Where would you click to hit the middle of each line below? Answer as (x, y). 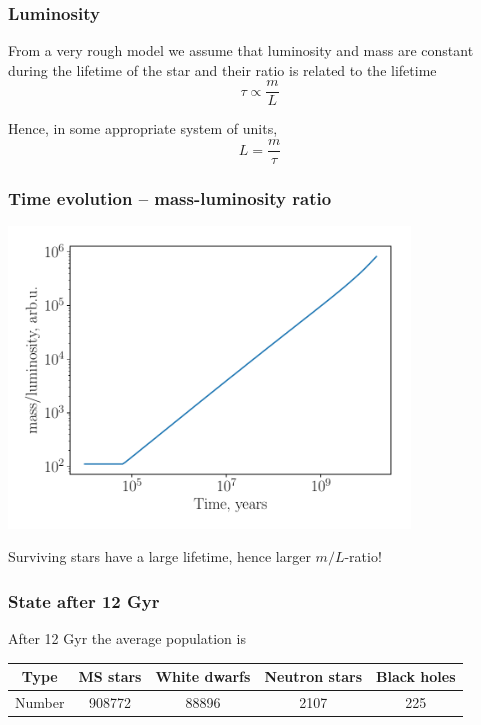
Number (40, 702)
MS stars (110, 676)
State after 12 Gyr (84, 600)
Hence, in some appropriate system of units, (143, 128)
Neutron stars (313, 676)
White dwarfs (203, 676)
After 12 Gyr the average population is (127, 638)
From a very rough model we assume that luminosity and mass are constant (241, 50)
